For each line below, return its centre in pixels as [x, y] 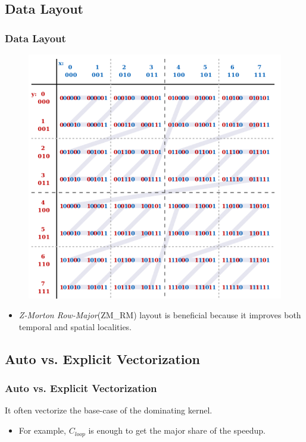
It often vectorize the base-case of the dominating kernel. [109, 410]
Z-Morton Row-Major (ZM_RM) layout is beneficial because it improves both [160, 315]
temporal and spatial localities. [75, 326]
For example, [42, 430]
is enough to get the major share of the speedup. [177, 430]
